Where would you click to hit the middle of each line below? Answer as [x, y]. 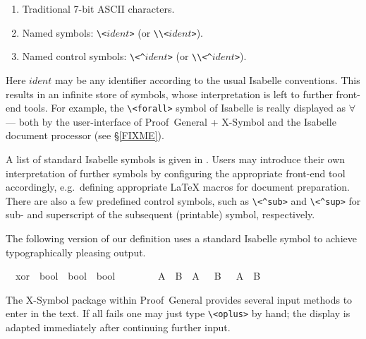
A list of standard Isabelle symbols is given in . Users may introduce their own [176, 159]
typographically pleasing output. [76, 252]
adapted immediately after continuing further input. [118, 327]
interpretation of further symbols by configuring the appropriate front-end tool [176, 173]
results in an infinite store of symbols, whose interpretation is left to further [169, 94]
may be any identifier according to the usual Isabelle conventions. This [207, 79]
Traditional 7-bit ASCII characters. [98, 8]
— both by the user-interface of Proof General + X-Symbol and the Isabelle [171, 121]
